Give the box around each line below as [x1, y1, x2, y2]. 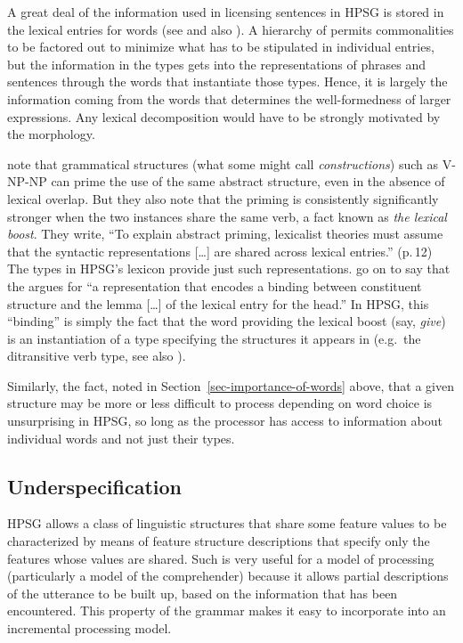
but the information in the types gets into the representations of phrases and [7, 54, 426, 73]
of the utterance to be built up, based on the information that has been [7, 583, 398, 602]
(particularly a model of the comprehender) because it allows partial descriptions [7, 566, 449, 585]
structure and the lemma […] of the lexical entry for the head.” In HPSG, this [7, 294, 429, 313]
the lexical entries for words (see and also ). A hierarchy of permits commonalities [7, 20, 454, 38]
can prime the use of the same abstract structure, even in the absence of [51, 172, 445, 191]
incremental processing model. [7, 619, 172, 638]
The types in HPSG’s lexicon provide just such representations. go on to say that [7, 259, 451, 278]
